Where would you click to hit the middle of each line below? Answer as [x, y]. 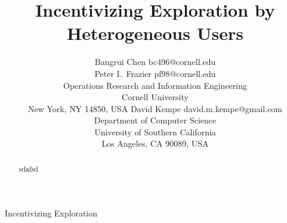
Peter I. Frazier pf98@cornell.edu [155, 73]
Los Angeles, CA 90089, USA [155, 143]
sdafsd [28, 168]
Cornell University [155, 97]
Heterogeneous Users [155, 33]
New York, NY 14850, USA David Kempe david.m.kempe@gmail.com [155, 108]
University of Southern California [155, 131]
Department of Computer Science [155, 120]
